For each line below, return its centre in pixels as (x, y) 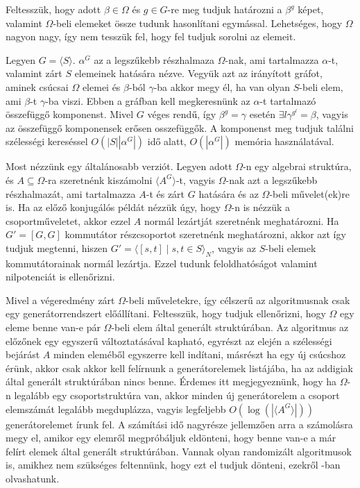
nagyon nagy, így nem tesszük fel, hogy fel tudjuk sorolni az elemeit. (151, 36)
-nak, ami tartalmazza (272, 59)
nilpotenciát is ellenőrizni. (60, 277)
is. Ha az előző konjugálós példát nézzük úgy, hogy (113, 207)
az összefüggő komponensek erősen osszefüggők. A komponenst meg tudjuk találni (180, 127)
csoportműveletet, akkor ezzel (68, 220)
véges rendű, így (182, 114)
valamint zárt (34, 73)
